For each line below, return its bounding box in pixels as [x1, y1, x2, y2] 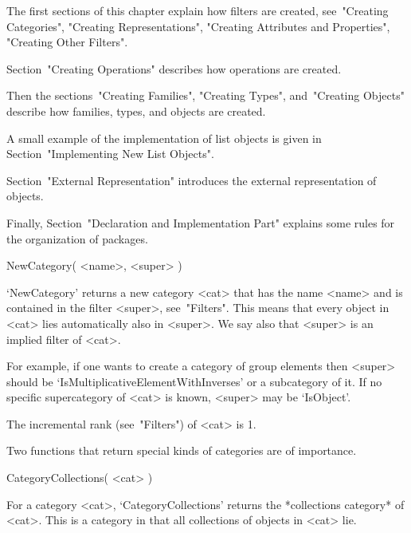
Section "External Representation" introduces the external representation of [6, 172, 377, 188]
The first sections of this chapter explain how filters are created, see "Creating [6, 2, 389, 18]
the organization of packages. [6, 230, 148, 247]
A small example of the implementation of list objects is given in [6, 129, 322, 146]
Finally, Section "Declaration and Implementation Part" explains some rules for [6, 214, 395, 231]
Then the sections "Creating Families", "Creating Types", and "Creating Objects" [6, 87, 405, 104]
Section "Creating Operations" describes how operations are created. [6, 60, 342, 77]
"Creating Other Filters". [6, 34, 128, 50]
